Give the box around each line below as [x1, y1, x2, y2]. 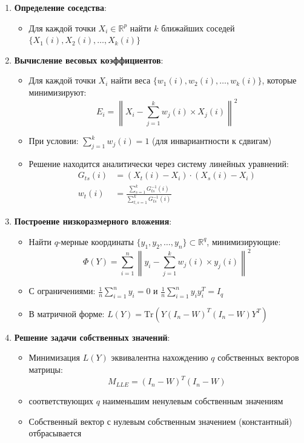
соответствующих [28, 395, 93, 407]
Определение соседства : [14, 1, 107, 13]
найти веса [110, 74, 151, 87]
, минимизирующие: [207, 235, 281, 248]
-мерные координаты [58, 235, 134, 248]
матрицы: [28, 363, 63, 376]
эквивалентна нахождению [111, 351, 208, 364]
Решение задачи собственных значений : [14, 330, 170, 343]
